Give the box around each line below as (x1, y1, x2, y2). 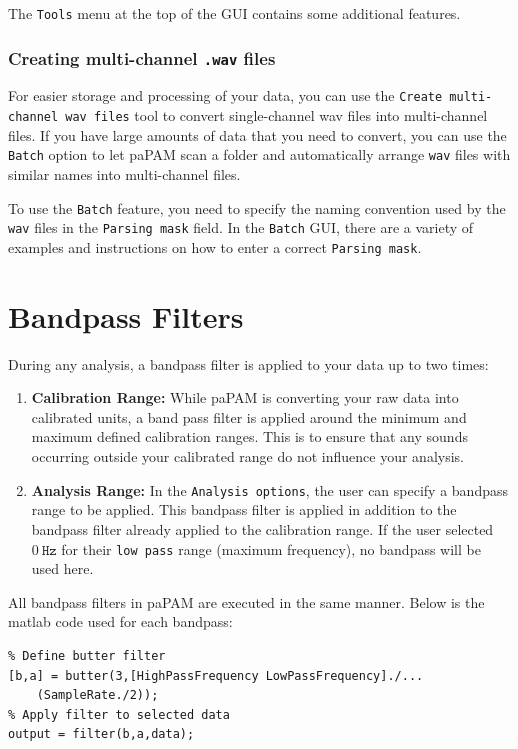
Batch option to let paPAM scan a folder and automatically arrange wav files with (8, 144, 511, 165)
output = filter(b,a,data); (8, 727, 195, 742)
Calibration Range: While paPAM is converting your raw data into (31, 387, 459, 408)
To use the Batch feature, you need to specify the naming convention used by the (8, 197, 506, 218)
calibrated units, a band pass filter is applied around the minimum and (31, 406, 467, 427)
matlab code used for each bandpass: (8, 611, 233, 632)
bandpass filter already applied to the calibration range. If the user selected (31, 518, 494, 539)
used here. (31, 558, 94, 579)
